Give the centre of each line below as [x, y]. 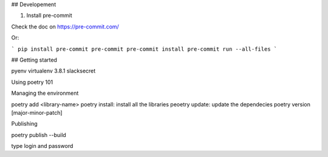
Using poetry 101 [32, 82]
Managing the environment [45, 93]
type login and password [42, 146]
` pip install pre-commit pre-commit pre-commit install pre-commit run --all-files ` [144, 49]
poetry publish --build [39, 135]
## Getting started [34, 60]
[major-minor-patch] [37, 112]
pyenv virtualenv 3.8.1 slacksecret [53, 71]
